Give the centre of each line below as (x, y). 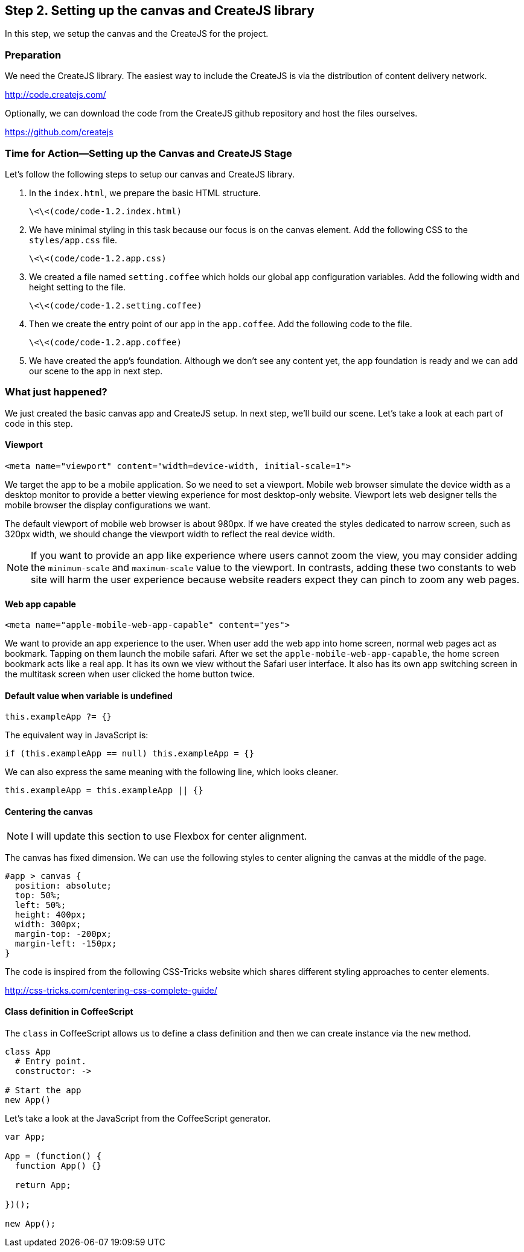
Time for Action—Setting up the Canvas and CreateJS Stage (149, 153)
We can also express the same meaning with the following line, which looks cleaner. (172, 772)
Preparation (33, 55)
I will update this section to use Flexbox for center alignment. (169, 836)
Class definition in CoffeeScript (69, 1012)
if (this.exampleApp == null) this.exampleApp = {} (130, 754)
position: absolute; (63, 885)
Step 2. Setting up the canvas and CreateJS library (160, 11)
